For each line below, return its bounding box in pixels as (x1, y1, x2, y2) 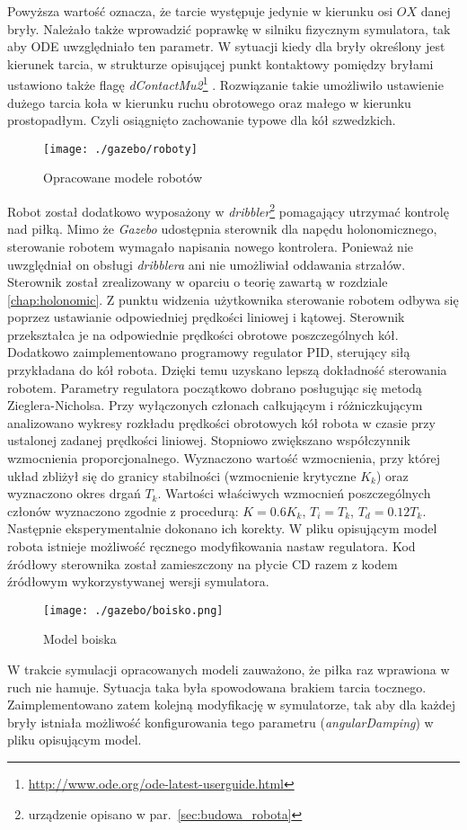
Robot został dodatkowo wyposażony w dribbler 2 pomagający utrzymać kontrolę (7, 200, 449, 220)
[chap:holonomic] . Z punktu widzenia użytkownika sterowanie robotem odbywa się (7, 290, 459, 308)
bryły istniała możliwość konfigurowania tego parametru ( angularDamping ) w (7, 712, 434, 731)
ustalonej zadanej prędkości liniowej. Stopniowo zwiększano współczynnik (7, 431, 410, 450)
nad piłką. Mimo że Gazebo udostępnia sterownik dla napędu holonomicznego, (7, 219, 437, 238)
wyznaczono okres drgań (7, 484, 141, 503)
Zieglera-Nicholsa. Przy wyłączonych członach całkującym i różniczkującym (7, 396, 423, 415)
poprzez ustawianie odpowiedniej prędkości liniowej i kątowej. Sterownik (7, 308, 405, 326)
